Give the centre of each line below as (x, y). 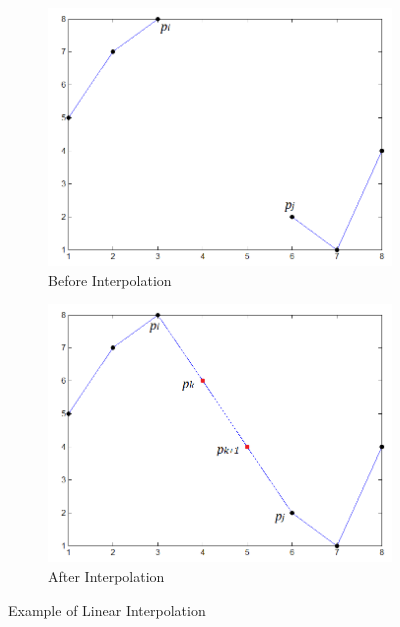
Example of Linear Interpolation (107, 609)
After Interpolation (106, 576)
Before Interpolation (110, 279)
